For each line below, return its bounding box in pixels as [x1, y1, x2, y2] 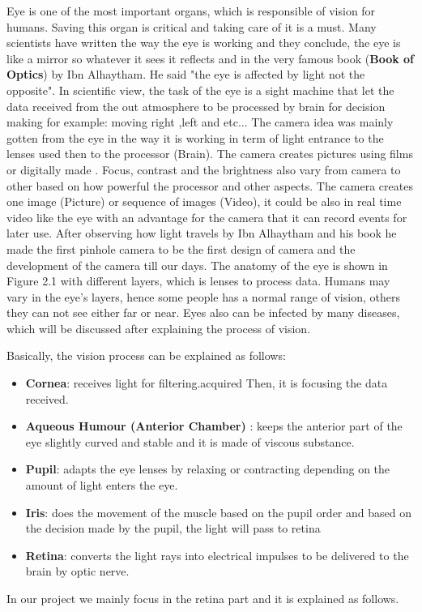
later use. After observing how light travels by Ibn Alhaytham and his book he [6, 225, 397, 242]
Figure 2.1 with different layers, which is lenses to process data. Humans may [6, 272, 390, 289]
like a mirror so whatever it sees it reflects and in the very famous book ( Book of [6, 49, 415, 66]
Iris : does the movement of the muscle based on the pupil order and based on [25, 503, 411, 520]
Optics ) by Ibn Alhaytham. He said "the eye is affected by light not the [6, 66, 365, 83]
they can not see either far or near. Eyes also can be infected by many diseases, [6, 304, 400, 321]
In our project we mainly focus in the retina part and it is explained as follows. [6, 590, 399, 606]
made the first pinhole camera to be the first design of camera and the [6, 240, 356, 257]
